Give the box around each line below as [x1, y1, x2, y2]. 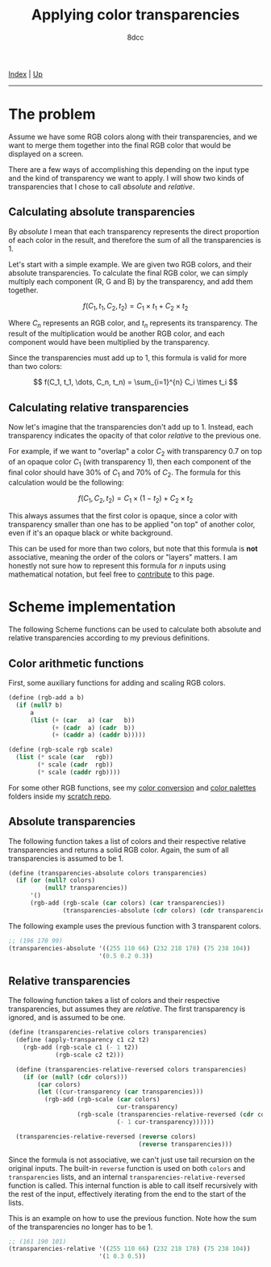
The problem [8, 105, 96, 124]
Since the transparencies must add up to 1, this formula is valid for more [8, 353, 248, 363]
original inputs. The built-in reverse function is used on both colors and [8, 1163, 246, 1173]
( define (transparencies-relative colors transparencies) [8, 1028, 207, 1037]
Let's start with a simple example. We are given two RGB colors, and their [8, 259, 252, 269]
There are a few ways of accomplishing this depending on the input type [8, 164, 250, 174]
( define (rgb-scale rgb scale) [8, 745, 114, 754]
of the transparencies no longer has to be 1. [8, 1222, 153, 1231]
